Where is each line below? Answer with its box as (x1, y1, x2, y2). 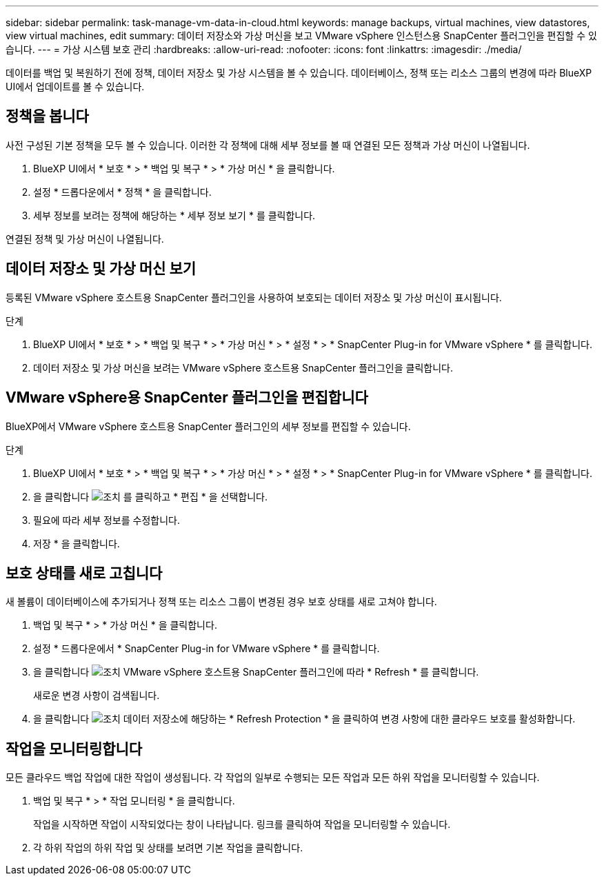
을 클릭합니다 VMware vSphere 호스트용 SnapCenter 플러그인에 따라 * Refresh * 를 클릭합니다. (33, 666, 479, 678)
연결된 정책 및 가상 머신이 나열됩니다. (6, 232, 164, 245)
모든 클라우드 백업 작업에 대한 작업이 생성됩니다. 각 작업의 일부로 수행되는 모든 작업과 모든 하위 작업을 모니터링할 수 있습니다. (6, 771, 540, 784)
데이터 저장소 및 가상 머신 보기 (6, 260, 197, 278)
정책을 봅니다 (6, 108, 89, 125)
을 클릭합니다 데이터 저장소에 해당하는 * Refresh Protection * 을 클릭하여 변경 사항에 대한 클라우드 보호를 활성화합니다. (33, 713, 576, 725)
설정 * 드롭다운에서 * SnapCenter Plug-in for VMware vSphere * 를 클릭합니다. (33, 642, 380, 655)
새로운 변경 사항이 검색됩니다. (33, 689, 160, 702)
